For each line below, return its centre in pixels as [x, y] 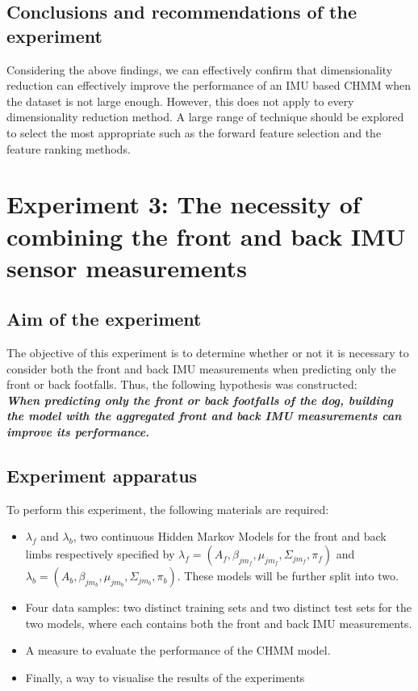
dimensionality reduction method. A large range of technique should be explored [205, 117]
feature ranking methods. [69, 148]
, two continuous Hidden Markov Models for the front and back [230, 536]
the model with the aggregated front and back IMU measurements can [204, 416]
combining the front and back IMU [206, 236]
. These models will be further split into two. [288, 576]
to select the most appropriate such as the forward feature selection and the [194, 132]
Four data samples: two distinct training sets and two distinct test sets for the [218, 607]
